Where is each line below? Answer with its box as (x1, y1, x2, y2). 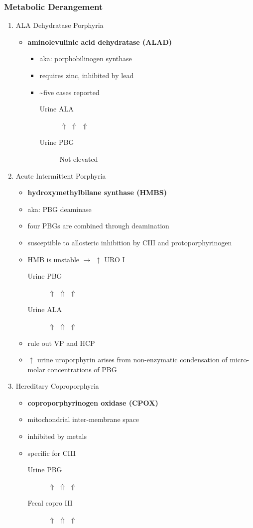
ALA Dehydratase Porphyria (15, 20, 104, 30)
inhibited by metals (27, 431, 87, 441)
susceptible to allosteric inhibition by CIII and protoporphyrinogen (27, 237, 232, 247)
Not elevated (59, 153, 98, 164)
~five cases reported (39, 87, 100, 97)
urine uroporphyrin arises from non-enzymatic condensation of (37, 354, 228, 365)
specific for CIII (27, 447, 76, 458)
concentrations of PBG (47, 364, 117, 374)
